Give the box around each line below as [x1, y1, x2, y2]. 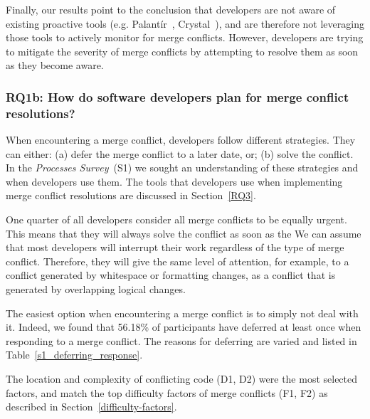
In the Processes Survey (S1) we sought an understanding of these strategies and [6, 160, 359, 175]
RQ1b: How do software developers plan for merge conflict [6, 87, 349, 105]
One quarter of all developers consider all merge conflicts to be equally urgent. [6, 212, 347, 227]
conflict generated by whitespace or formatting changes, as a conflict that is [6, 267, 336, 282]
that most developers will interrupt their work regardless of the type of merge [6, 240, 344, 255]
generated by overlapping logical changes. [6, 282, 186, 297]
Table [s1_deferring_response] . [6, 347, 143, 362]
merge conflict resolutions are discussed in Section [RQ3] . [6, 188, 256, 203]
